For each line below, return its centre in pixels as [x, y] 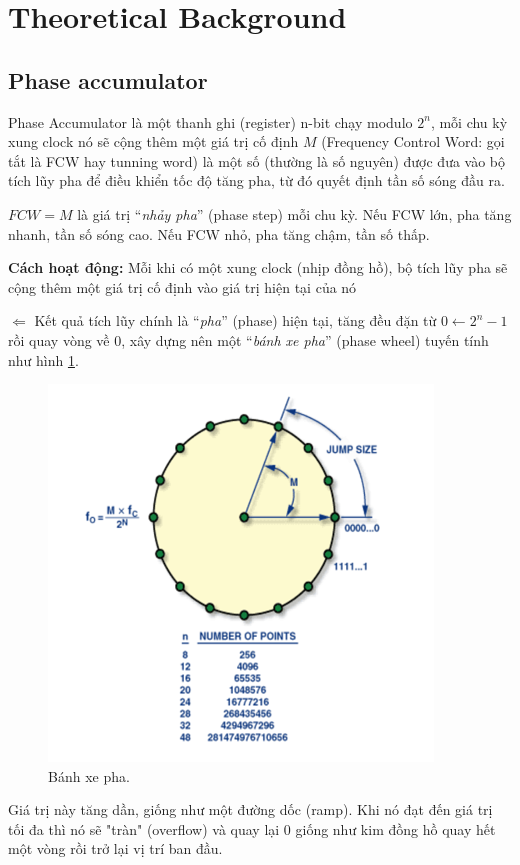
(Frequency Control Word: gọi [413, 141]
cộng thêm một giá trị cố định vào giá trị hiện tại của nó [182, 286]
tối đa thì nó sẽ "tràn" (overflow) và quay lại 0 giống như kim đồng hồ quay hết [252, 828]
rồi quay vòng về [59, 339]
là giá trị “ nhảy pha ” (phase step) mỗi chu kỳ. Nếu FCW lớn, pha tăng [294, 213]
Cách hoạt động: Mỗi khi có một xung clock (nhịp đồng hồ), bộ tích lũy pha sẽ [258, 267]
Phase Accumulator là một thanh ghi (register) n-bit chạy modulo [210, 121]
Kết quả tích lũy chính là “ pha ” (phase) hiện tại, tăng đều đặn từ [235, 320]
